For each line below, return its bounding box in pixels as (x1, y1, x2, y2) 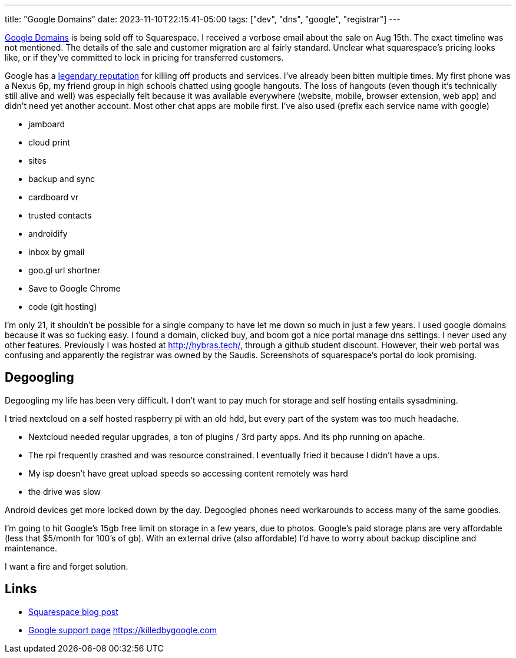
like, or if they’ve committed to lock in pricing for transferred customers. (5, 52, 284, 62)
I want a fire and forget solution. (5, 561, 128, 571)
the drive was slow (28, 486, 101, 497)
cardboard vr (28, 192, 79, 202)
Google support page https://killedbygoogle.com (28, 624, 217, 635)
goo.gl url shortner (28, 265, 101, 275)
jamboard (28, 119, 65, 129)
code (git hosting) (28, 302, 97, 312)
